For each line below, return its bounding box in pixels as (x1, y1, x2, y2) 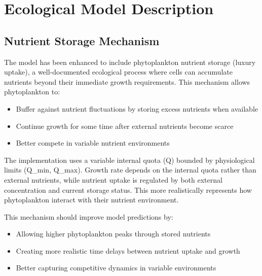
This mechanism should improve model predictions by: (4, 211, 173, 222)
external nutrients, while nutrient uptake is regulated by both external (4, 174, 222, 185)
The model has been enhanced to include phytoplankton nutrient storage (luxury (4, 56, 256, 67)
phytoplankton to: (4, 86, 60, 97)
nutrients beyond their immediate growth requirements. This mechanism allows (4, 76, 250, 87)
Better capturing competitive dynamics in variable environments (16, 262, 216, 273)
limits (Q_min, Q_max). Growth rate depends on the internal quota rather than (4, 164, 256, 175)
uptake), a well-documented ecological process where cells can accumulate (4, 66, 233, 77)
